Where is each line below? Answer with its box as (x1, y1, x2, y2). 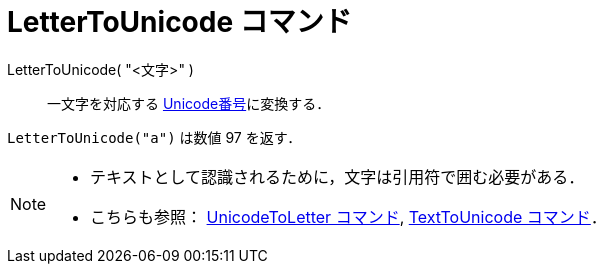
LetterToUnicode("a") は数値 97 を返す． (7, 128, 302, 146)
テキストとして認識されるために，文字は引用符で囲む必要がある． (90, 166, 585, 187)
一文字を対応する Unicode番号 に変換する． (47, 94, 331, 112)
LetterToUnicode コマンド (7, 5, 352, 39)
